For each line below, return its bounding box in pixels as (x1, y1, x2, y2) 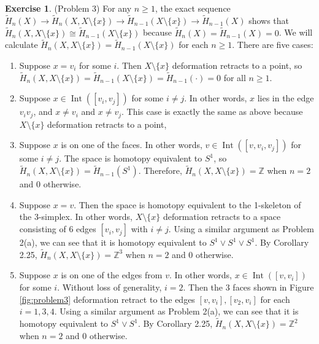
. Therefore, (138, 164, 182, 177)
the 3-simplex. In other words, (19, 210, 133, 223)
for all (223, 71, 246, 84)
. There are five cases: (232, 38, 313, 51)
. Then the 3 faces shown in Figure (183, 281, 314, 294)
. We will (279, 26, 313, 39)
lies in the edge (257, 92, 314, 104)
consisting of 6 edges (19, 222, 96, 235)
